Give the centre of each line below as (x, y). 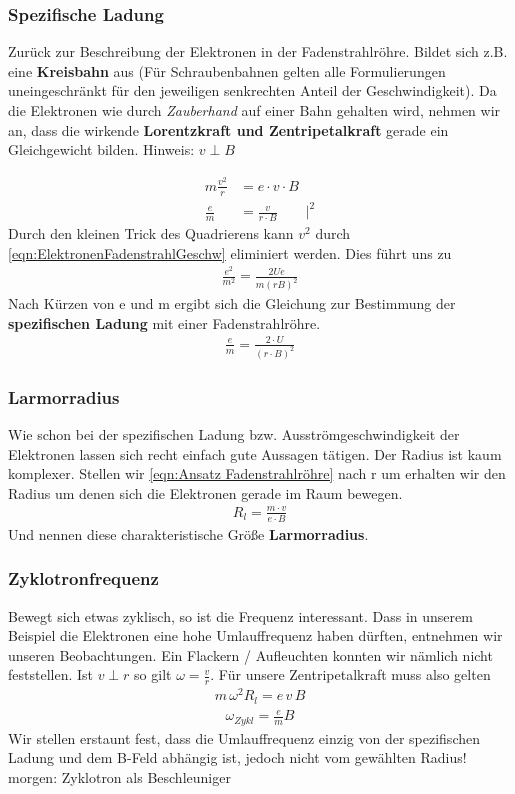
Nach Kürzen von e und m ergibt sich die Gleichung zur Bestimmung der (232, 303)
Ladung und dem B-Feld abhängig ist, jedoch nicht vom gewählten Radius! (237, 757)
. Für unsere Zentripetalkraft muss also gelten (350, 674)
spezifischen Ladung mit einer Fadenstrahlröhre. (164, 322)
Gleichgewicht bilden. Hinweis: (101, 149)
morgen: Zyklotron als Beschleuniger (119, 776)
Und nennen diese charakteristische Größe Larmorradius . (188, 533)
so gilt (153, 674)
